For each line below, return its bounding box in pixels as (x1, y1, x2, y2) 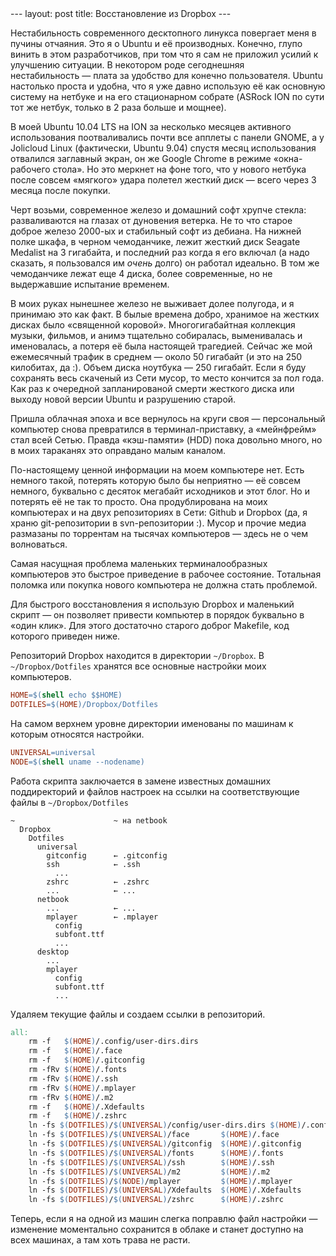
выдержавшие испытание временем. (10, 278, 170, 290)
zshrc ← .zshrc (46, 877, 150, 887)
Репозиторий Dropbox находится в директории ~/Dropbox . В (10, 650, 265, 661)
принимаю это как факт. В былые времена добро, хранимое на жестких (10, 308, 320, 320)
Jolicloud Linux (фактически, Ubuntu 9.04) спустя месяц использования (10, 142, 317, 154)
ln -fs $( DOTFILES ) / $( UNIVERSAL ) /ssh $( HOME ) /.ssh (28, 1157, 275, 1167)
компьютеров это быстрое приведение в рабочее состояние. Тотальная (10, 568, 322, 580)
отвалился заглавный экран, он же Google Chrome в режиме (10, 153, 272, 164)
